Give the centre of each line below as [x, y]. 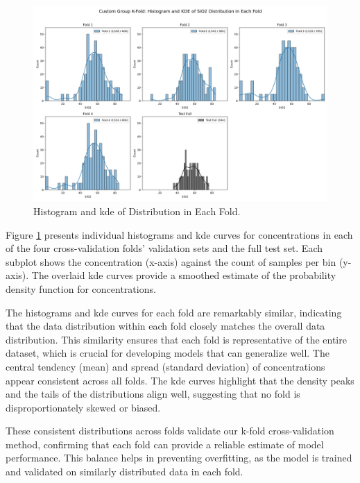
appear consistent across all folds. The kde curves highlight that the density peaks [180, 380]
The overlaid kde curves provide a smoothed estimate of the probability [184, 275]
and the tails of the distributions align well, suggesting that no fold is [153, 394]
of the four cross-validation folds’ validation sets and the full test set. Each [164, 248]
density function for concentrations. [81, 288]
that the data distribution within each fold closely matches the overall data [165, 326]
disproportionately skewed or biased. [83, 407]
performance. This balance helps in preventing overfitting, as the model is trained [179, 458]
